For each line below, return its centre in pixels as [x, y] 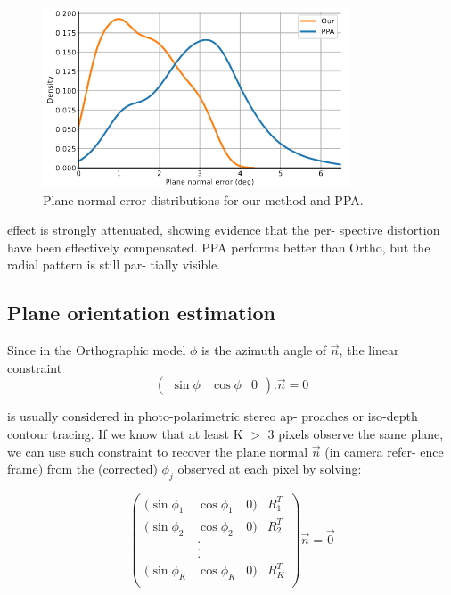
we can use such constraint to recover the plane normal [158, 451]
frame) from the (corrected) [82, 469]
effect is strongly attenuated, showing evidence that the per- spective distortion [224, 230]
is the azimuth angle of [264, 350]
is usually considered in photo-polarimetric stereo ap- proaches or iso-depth [213, 416]
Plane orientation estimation [141, 313]
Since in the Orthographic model [97, 350]
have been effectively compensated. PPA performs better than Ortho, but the [219, 247]
